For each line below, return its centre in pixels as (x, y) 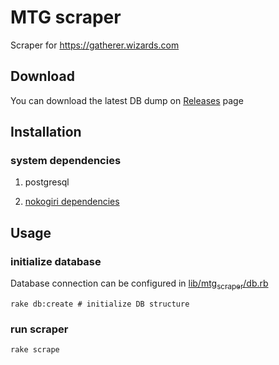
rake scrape (35, 350)
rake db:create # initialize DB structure (100, 304)
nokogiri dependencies (72, 202)
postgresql (47, 182)
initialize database (56, 261)
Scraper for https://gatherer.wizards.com (95, 45)
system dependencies (66, 161)
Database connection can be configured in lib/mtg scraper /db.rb (139, 284)
